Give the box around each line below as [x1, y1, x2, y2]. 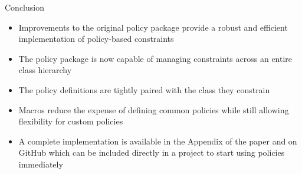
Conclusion [5, 1, 44, 13]
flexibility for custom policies [18, 115, 123, 127]
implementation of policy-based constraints [18, 32, 174, 45]
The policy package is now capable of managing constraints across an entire [18, 52, 293, 64]
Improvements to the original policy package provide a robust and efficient [18, 21, 288, 33]
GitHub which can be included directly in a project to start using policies [18, 146, 285, 159]
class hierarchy [18, 64, 72, 76]
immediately [18, 157, 63, 170]
